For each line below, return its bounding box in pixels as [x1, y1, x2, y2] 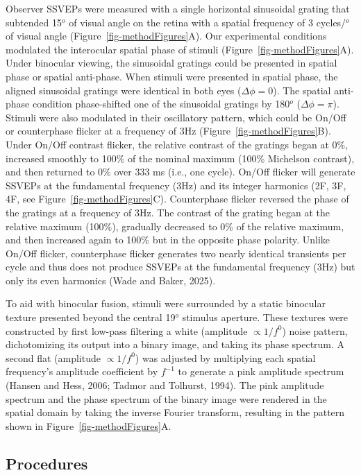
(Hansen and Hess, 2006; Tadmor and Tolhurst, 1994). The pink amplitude [6, 378, 324, 392]
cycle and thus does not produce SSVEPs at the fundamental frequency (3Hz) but [6, 259, 355, 274]
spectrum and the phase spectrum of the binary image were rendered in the [6, 391, 327, 406]
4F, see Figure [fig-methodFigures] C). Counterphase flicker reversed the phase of [6, 191, 349, 206]
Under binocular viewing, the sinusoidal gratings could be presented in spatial [6, 55, 337, 70]
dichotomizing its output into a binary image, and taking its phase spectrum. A [6, 337, 345, 352]
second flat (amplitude [6, 350, 101, 365]
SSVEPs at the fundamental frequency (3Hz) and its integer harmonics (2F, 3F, [6, 178, 346, 192]
